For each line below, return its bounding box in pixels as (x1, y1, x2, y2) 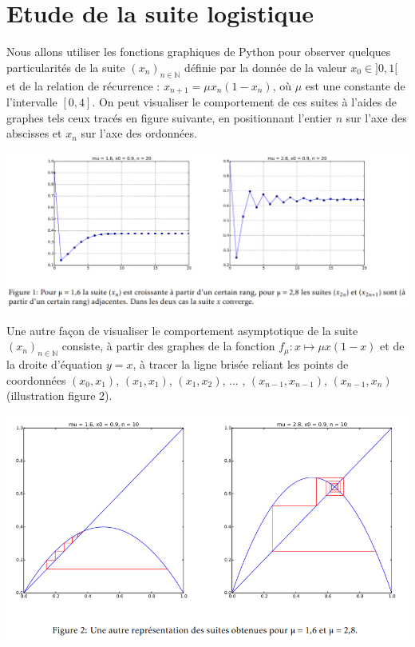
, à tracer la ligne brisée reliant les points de (132, 356, 349, 373)
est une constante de (305, 77, 405, 94)
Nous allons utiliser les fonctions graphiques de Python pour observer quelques (6, 43, 391, 60)
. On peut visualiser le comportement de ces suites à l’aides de (92, 93, 397, 110)
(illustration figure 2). (6, 387, 113, 404)
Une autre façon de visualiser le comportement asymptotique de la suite (6, 322, 358, 338)
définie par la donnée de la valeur (184, 58, 347, 75)
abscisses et (6, 125, 62, 142)
